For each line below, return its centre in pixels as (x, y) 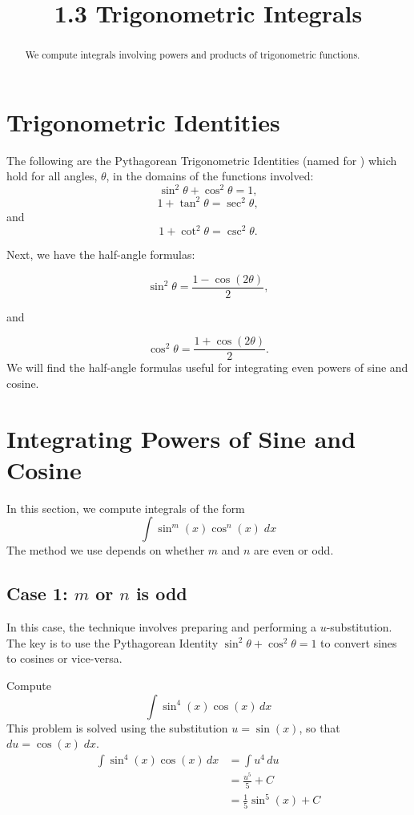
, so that (320, 727)
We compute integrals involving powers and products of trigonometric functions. (193, 55)
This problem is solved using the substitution (117, 727)
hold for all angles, (52, 176)
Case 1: (37, 593)
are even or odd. (294, 550)
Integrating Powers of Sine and (181, 438)
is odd (161, 593)
